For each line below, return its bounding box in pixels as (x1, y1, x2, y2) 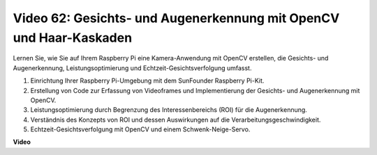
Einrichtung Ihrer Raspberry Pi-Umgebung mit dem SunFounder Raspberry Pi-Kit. (30, 76, 265, 85)
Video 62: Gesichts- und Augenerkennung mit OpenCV (13, 10, 340, 26)
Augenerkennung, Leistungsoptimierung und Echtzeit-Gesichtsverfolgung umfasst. (13, 63, 252, 72)
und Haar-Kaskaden (13, 30, 133, 45)
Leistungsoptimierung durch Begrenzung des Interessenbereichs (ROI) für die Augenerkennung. (30, 106, 307, 114)
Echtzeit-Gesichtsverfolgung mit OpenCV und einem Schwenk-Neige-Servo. (30, 125, 251, 133)
